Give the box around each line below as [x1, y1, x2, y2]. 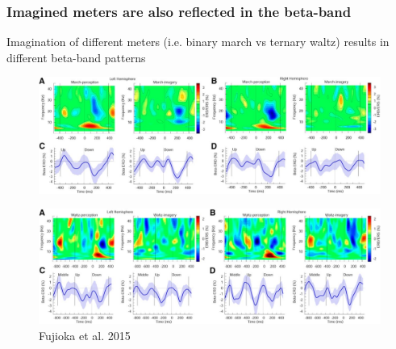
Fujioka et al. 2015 [39, 326, 131, 343]
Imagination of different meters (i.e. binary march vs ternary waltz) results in [6, 33, 390, 50]
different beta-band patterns [6, 48, 146, 65]
